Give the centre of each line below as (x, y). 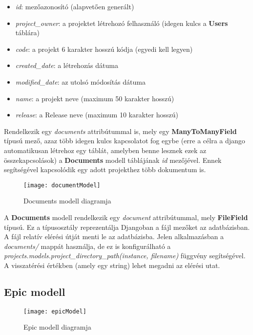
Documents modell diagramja (67, 201)
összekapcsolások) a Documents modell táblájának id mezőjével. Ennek (113, 160)
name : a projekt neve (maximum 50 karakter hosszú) (95, 98)
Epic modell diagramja (57, 327)
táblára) (27, 33)
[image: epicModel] (55, 311)
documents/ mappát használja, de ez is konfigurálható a (87, 246)
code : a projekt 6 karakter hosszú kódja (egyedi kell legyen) (104, 49)
